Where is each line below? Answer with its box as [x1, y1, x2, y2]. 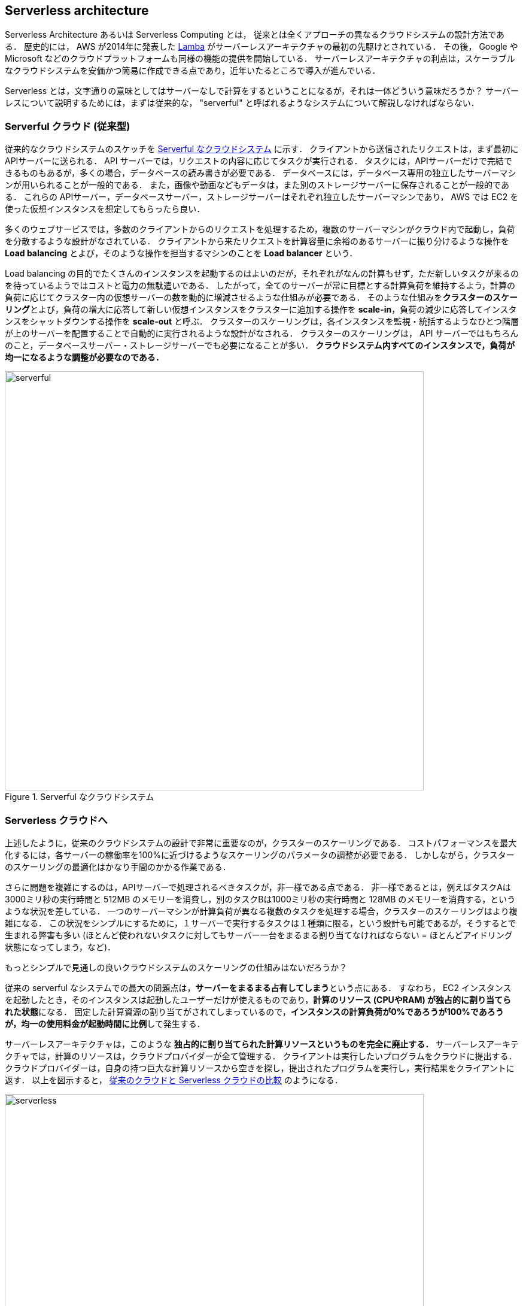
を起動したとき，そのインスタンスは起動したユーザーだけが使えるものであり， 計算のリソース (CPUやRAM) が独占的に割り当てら [5, 994, 512, 1005]
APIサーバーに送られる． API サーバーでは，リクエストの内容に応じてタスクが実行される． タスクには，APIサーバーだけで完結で [5, 156, 512, 166]
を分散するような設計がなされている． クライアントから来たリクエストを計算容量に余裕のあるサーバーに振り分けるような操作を [5, 236, 509, 247]
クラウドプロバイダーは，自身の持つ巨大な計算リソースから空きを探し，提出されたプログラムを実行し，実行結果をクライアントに [5, 1062, 515, 1073]
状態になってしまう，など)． [5, 941, 116, 952]
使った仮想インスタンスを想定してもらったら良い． [5, 204, 205, 214]
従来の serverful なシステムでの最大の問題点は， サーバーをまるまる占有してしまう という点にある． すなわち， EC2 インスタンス [5, 982, 512, 993]
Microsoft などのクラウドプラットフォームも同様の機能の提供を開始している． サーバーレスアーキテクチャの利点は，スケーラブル [5, 53, 515, 64]
